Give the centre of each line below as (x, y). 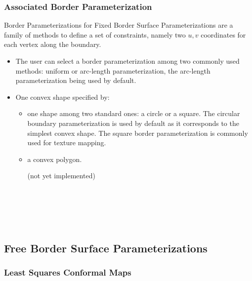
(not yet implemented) (61, 176)
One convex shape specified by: (63, 97)
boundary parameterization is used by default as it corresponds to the (133, 123)
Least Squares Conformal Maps (68, 272)
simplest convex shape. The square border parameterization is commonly (138, 133)
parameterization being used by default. (76, 80)
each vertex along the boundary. (53, 44)
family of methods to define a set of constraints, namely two (95, 34)
